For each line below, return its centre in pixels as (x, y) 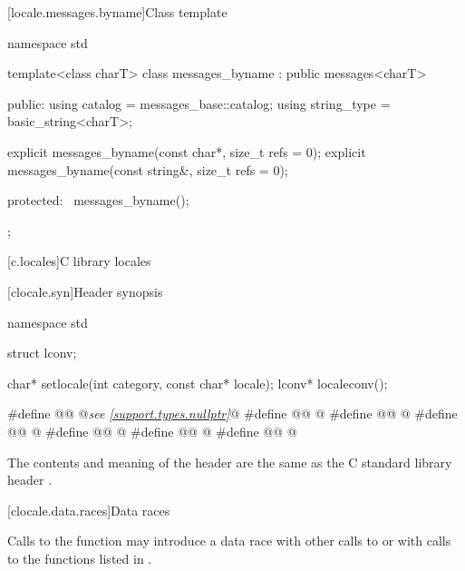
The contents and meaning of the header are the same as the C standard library (230, 462)
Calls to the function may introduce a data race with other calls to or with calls (229, 541)
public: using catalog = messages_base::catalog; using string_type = (199, 103)
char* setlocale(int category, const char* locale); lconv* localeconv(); (198, 383)
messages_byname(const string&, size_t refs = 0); (148, 169)
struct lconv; (42, 353)
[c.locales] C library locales (79, 261)
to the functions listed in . (80, 558)
